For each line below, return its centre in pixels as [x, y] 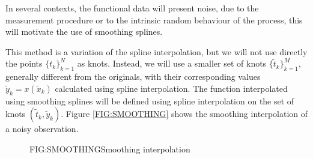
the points [24, 63]
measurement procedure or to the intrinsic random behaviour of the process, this [154, 19]
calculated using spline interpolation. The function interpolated [171, 88]
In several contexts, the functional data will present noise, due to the [132, 8]
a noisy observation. [42, 129]
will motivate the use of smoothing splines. [84, 31]
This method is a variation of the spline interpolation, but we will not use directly [156, 51]
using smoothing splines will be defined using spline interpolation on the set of [150, 100]
